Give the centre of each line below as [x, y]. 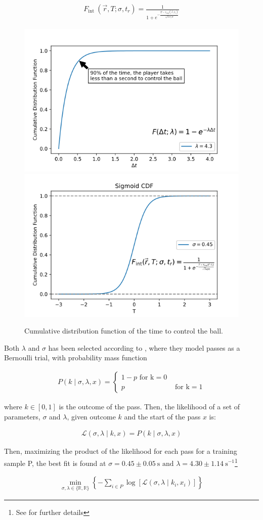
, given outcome [91, 416]
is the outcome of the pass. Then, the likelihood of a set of [149, 407]
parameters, [22, 416]
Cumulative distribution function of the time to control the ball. [124, 331]
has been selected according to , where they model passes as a [144, 347]
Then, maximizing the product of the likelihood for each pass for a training [121, 451]
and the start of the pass [162, 416]
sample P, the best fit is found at [55, 463]
